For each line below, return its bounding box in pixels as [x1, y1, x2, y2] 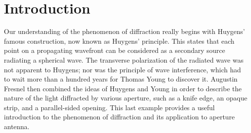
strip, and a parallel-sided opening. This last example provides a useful [4, 102, 215, 112]
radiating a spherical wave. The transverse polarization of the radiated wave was [4, 54, 244, 65]
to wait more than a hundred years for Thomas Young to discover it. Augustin [4, 74, 238, 84]
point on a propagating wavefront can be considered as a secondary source [4, 45, 225, 55]
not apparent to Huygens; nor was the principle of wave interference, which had [4, 64, 241, 74]
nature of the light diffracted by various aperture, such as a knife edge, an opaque [4, 93, 248, 103]
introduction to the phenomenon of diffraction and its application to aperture [4, 112, 235, 122]
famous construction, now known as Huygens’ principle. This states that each [4, 35, 234, 46]
